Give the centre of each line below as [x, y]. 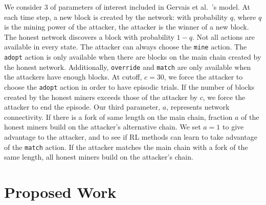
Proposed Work [60, 192]
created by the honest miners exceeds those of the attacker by [101, 97]
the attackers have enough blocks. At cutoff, [73, 77]
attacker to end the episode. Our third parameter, [82, 107]
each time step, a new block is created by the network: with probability [116, 17]
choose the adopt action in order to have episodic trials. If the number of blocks [129, 86]
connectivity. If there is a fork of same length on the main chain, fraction [118, 117]
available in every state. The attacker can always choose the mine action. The [126, 47]
